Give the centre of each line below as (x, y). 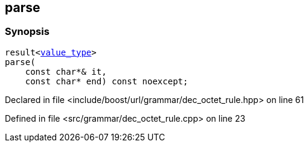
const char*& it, (66, 71)
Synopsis (27, 32)
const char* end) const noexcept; (107, 81)
